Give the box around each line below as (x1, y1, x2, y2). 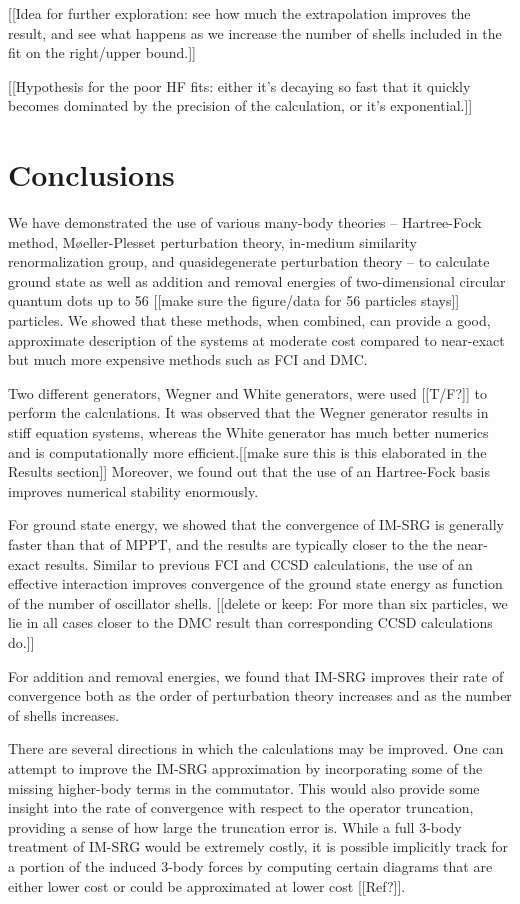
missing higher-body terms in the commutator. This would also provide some (8, 777, 480, 798)
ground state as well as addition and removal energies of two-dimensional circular (8, 270, 506, 291)
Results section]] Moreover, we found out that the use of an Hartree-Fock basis (8, 461, 491, 482)
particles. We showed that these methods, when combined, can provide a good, (8, 310, 491, 331)
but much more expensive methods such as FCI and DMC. (8, 349, 368, 370)
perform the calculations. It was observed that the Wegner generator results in (8, 402, 489, 423)
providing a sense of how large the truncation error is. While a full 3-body (8, 816, 462, 837)
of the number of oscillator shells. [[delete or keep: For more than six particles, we (8, 592, 508, 613)
